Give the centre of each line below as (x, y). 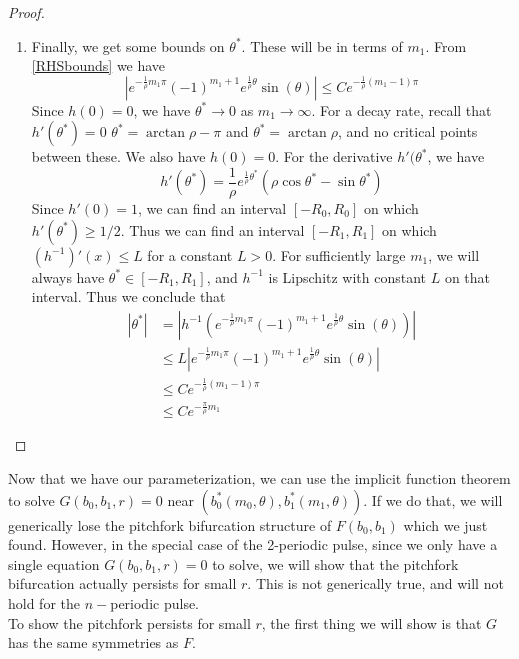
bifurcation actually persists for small (122, 583)
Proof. (26, 12)
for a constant (190, 254)
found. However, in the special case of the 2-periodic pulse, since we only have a (253, 544)
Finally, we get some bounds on (128, 45)
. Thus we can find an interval (212, 229)
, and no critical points (408, 131)
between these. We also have (118, 156)
